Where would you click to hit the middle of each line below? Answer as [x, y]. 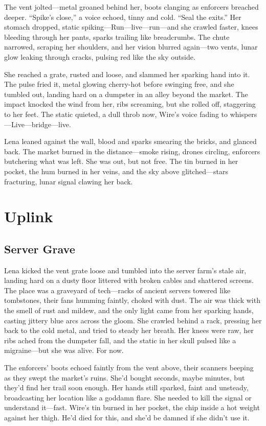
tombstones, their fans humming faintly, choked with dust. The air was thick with [132, 300]
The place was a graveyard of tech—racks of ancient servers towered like [117, 290]
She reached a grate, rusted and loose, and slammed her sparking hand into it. [127, 74]
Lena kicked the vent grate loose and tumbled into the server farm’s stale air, [125, 270]
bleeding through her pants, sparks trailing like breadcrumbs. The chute [117, 37]
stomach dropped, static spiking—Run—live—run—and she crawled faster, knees [131, 27]
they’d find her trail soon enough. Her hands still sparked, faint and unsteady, [126, 387]
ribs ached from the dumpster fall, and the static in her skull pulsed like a [120, 340]
